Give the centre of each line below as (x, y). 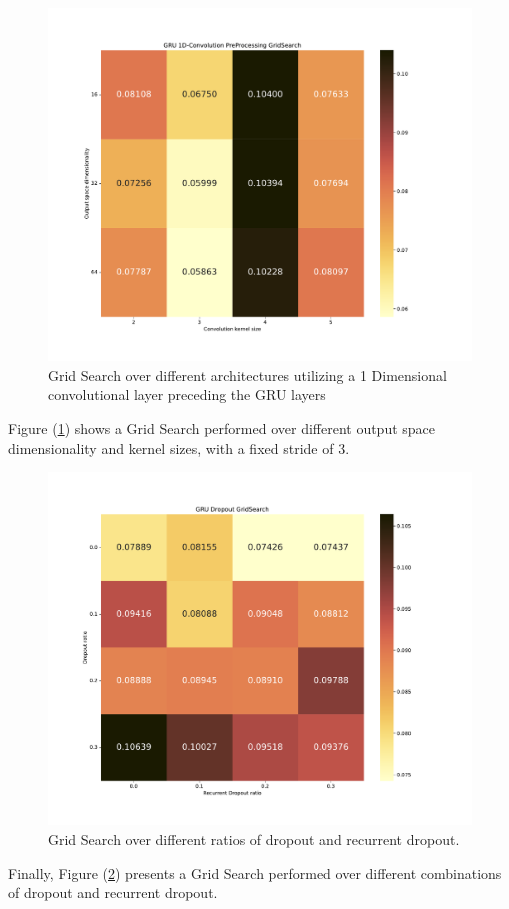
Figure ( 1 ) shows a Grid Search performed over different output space (222, 427)
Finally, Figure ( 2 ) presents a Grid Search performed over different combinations (255, 872)
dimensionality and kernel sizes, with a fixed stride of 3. (179, 447)
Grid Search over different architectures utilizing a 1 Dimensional (247, 374)
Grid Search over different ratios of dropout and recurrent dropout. (254, 838)
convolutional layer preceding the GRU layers (187, 394)
